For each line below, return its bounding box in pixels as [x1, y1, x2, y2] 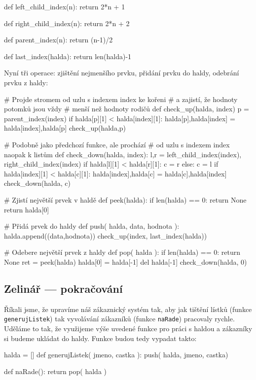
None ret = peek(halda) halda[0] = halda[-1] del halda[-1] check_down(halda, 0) [4, 256, 247, 267]
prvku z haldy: [4, 77, 48, 87]
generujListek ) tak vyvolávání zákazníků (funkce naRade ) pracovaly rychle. [4, 313, 235, 324]
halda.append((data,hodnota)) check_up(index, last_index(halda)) [4, 230, 207, 241]
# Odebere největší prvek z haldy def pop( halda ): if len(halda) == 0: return [4, 247, 241, 257]
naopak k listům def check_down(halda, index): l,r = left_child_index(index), [4, 149, 242, 159]
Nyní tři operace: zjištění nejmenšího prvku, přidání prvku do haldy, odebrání [4, 68, 239, 78]
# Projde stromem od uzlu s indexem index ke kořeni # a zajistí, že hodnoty [4, 94, 238, 104]
